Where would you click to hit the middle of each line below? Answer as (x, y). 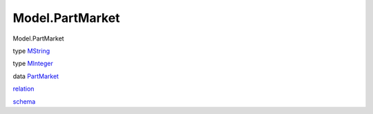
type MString (31, 51)
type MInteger (33, 64)
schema (24, 101)
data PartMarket (36, 76)
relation (23, 89)
